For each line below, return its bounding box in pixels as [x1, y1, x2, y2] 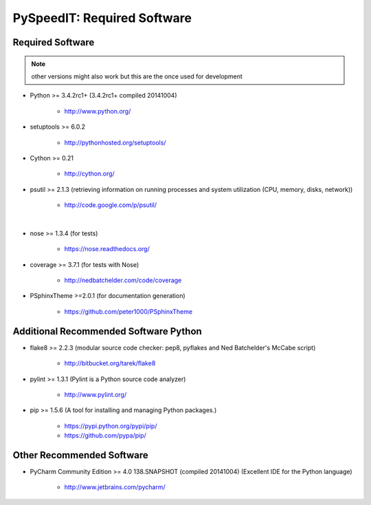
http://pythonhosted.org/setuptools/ [64, 138, 166, 147]
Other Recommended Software [12, 449, 148, 461]
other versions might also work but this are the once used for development [31, 72, 243, 80]
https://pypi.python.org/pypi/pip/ [64, 422, 157, 430]
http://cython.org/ [64, 169, 115, 178]
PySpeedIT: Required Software [12, 10, 192, 25]
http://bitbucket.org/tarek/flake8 [64, 359, 156, 367]
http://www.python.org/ [64, 107, 131, 115]
